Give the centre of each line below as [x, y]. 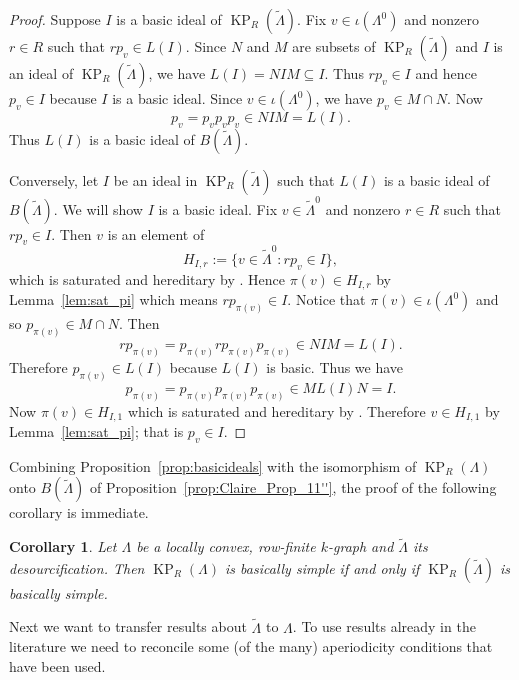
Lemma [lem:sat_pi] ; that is [96, 431]
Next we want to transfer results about [128, 626]
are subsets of [334, 46]
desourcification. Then [77, 567]
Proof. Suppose [55, 19]
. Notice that [326, 299]
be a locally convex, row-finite [226, 546]
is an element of [156, 233]
